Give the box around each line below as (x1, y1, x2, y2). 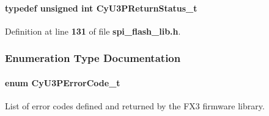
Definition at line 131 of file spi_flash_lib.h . (5, 24, 181, 37)
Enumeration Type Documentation (5, 50, 181, 66)
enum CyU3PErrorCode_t (5, 76, 120, 89)
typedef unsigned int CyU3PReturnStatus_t (5, 1, 197, 14)
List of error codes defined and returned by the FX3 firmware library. (5, 100, 265, 112)
